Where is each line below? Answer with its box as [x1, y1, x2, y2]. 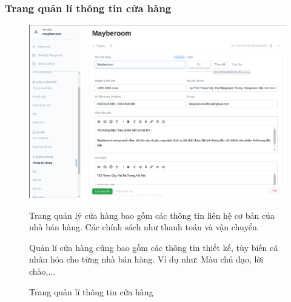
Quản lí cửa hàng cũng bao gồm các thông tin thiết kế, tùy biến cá [29, 241, 278, 253]
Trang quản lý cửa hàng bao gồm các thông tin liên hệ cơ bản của [29, 208, 275, 221]
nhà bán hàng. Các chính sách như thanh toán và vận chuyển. [29, 221, 259, 233]
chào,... [29, 265, 56, 278]
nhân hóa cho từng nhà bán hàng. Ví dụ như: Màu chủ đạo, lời [29, 253, 264, 266]
